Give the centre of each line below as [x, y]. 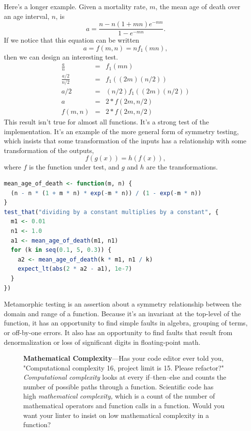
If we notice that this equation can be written [72, 40]
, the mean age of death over [198, 6]
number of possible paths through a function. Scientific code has [118, 386]
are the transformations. [182, 167]
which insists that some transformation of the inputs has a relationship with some [125, 141]
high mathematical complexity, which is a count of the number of [119, 396]
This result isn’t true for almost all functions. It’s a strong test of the [106, 122]
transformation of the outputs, [49, 150]
